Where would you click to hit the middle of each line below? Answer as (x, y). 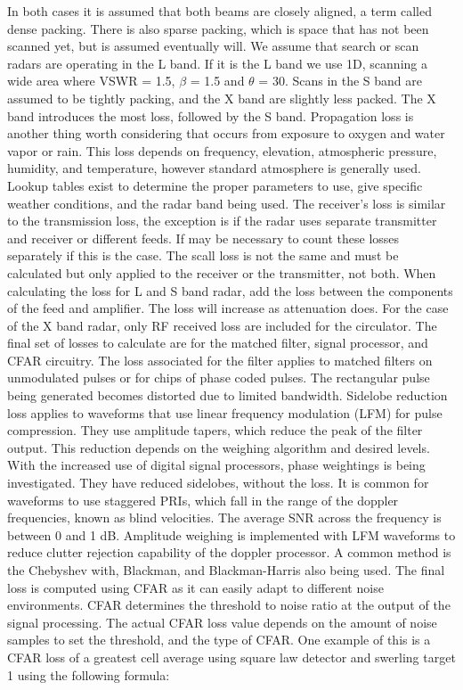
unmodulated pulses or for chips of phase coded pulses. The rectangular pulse (219, 378)
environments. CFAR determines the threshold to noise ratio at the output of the (229, 605)
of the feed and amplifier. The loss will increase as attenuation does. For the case (228, 308)
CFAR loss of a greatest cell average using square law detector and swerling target (231, 657)
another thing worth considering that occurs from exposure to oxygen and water (226, 133)
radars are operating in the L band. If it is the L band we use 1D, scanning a (217, 63)
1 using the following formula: (89, 674)
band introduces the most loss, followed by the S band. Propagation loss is (211, 115)
